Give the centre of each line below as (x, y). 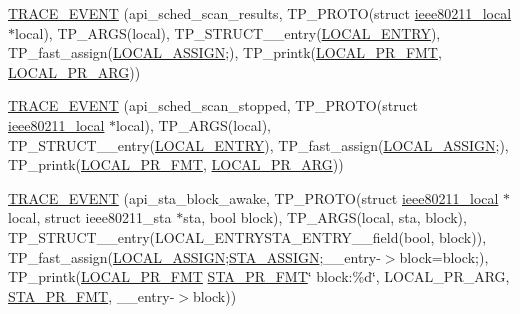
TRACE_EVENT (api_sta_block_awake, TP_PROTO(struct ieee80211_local (253, 197)
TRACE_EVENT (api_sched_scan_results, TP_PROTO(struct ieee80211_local (260, 13)
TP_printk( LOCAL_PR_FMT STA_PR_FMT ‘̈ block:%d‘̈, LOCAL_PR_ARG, (259, 276)
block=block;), (444, 256)
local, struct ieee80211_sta (90, 217)
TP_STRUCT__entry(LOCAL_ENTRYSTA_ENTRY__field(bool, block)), (247, 236)
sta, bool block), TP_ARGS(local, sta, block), (325, 217)
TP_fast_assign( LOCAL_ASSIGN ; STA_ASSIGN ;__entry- (194, 256)
